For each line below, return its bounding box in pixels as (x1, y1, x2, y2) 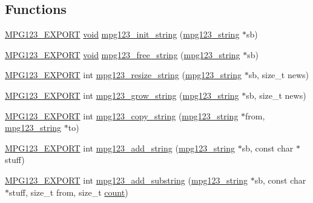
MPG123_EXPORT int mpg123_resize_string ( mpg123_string (5, 68, 242, 81)
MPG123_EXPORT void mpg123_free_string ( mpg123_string (5, 48, 240, 61)
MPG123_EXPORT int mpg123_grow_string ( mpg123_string (5, 88, 239, 101)
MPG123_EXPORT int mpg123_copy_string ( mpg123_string (5, 109, 239, 122)
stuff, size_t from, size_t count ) (9, 185, 128, 198)
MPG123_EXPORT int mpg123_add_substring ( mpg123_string (5, 173, 248, 186)
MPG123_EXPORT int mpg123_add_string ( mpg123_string (5, 141, 235, 154)
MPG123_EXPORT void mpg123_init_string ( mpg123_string (5, 28, 240, 41)
